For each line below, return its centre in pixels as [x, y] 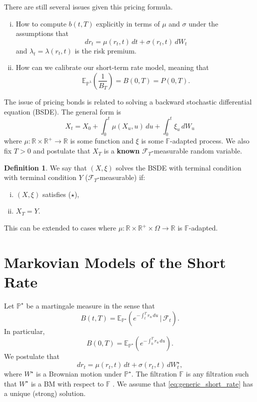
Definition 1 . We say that [45, 167]
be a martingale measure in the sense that [90, 305]
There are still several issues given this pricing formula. [88, 6]
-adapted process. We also [210, 141]
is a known [122, 151]
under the [203, 23]
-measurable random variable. [197, 151]
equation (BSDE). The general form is [63, 111]
